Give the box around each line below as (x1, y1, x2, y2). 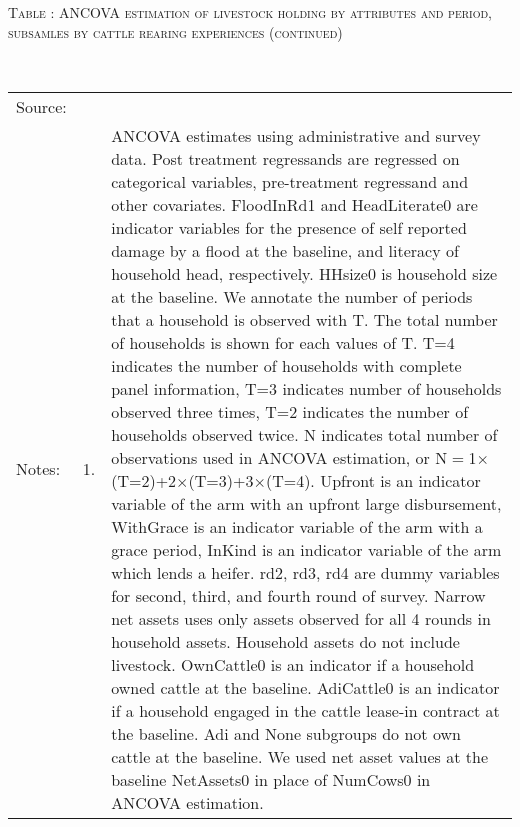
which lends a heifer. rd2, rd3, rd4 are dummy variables (111, 560, 500, 584)
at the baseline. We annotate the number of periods (111, 284, 473, 308)
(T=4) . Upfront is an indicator (265, 468, 481, 492)
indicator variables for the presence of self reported (111, 215, 467, 239)
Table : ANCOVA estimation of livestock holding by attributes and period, (8, 2, 493, 22)
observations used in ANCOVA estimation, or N (111, 445, 448, 469)
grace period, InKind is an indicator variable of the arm (111, 537, 502, 561)
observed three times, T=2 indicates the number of (111, 399, 469, 423)
